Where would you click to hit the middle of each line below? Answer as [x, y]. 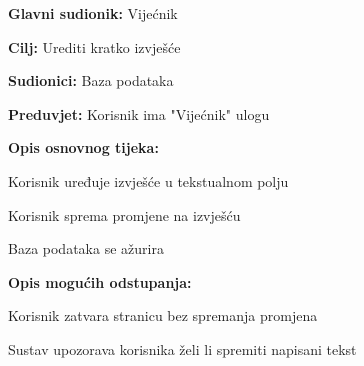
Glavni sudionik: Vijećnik [93, 13]
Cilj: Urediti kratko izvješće [94, 46]
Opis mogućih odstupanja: [100, 281]
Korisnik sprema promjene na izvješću [124, 214]
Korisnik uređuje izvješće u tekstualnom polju [148, 180]
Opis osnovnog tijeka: [83, 147]
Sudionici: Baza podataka [91, 80]
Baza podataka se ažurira [86, 248]
